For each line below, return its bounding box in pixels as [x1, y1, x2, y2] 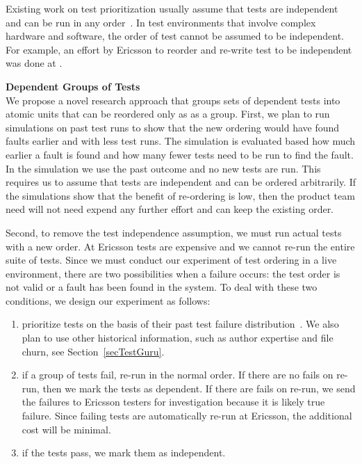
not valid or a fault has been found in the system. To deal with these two [6, 280, 318, 294]
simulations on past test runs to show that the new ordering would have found [6, 120, 340, 134]
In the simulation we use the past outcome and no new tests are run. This [6, 161, 321, 175]
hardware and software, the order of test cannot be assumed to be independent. [6, 29, 345, 43]
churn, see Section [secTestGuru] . [22, 344, 165, 358]
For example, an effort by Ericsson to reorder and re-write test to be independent [6, 42, 352, 56]
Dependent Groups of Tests [6, 79, 140, 93]
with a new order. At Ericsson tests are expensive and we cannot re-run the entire [6, 239, 355, 253]
